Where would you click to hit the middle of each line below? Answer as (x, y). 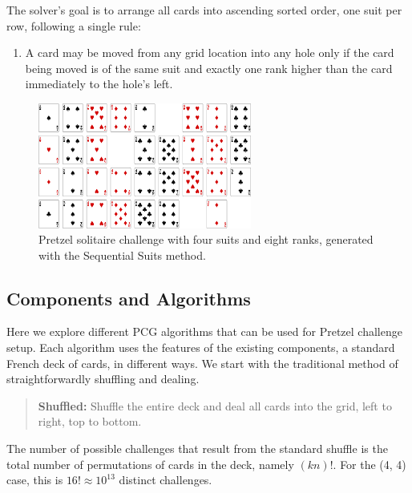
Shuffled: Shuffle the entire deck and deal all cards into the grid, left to (215, 405)
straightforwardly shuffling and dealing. (103, 379)
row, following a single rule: (74, 25)
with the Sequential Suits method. (122, 255)
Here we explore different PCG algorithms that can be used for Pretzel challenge (204, 331)
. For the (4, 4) (370, 464)
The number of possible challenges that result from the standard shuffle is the (197, 449)
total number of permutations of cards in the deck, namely (150, 464)
